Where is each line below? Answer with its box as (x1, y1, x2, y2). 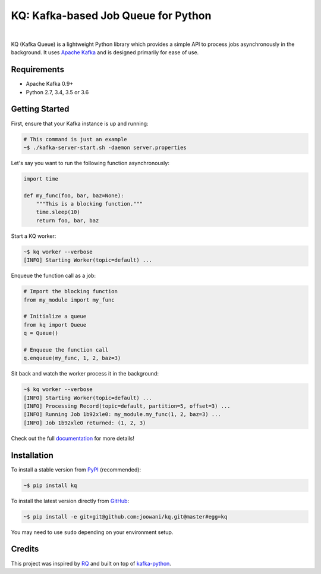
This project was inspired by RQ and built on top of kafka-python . (11, 560, 172, 567)
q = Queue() (23, 330, 59, 337)
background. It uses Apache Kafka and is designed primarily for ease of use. (11, 49, 199, 56)
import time (23, 175, 59, 182)
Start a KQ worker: (11, 232, 56, 240)
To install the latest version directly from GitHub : (11, 497, 130, 504)
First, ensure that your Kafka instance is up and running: (11, 120, 149, 127)
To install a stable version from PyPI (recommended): (11, 466, 141, 473)
